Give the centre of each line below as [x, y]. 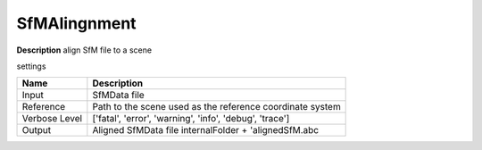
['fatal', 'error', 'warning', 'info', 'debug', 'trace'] [191, 119]
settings [31, 66]
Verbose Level [52, 119]
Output [37, 130]
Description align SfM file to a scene [84, 50]
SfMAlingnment [77, 23]
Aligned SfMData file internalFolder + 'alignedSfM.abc [206, 130]
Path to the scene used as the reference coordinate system [216, 107]
